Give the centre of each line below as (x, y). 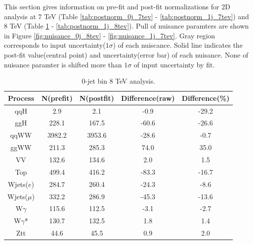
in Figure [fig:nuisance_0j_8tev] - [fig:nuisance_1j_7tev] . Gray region (110, 35)
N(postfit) (97, 98)
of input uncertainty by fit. (174, 64)
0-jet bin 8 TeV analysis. (119, 81)
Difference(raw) (148, 98)
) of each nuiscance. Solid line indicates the (178, 45)
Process (21, 98)
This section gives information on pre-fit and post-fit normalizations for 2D (117, 6)
